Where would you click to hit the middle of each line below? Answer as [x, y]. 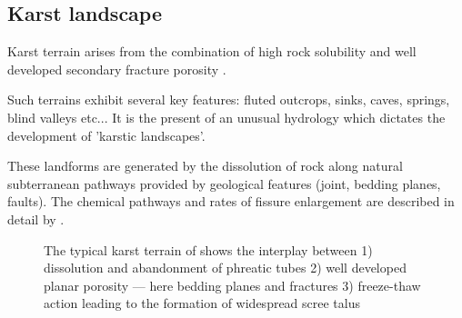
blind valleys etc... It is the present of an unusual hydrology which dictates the [226, 117]
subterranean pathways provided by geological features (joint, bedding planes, [224, 183]
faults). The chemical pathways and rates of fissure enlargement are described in [231, 201]
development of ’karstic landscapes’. [106, 135]
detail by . [36, 219]
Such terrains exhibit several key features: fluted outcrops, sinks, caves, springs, [229, 99]
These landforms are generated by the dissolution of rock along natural [205, 166]
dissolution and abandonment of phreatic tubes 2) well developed [225, 268]
